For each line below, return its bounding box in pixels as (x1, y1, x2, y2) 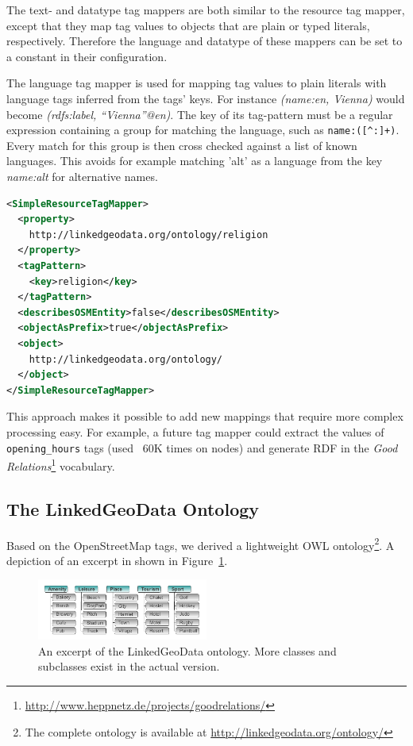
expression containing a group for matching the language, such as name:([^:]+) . (6, 121, 399, 138)
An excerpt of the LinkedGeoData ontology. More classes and (38, 642, 337, 659)
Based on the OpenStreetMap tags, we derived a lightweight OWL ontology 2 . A (6, 534, 395, 553)
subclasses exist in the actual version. (38, 658, 220, 675)
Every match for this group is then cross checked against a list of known (6, 137, 357, 153)
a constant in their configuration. (6, 48, 168, 64)
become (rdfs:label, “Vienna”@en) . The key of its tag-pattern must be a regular (6, 106, 393, 122)
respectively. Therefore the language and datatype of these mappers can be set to (6, 33, 403, 49)
